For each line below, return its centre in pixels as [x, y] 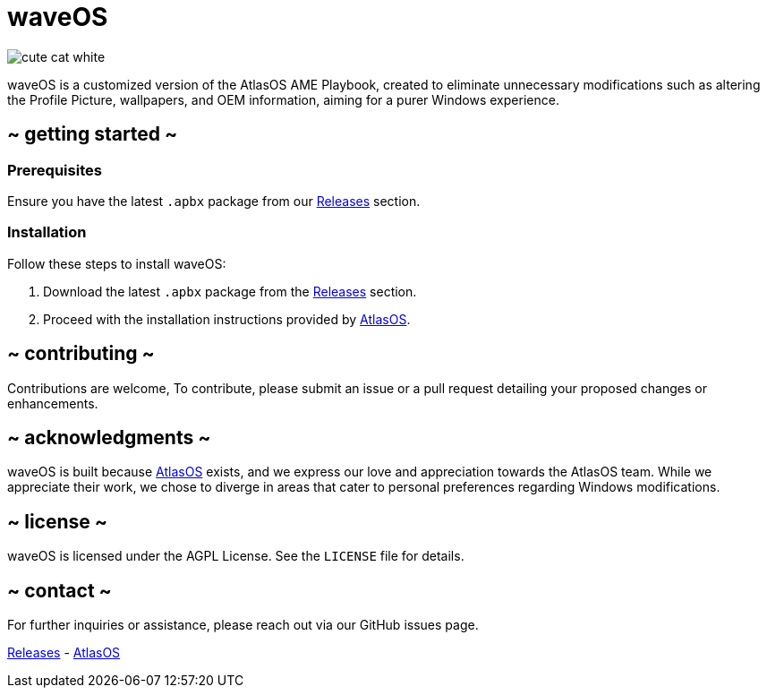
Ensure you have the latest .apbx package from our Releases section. [214, 201]
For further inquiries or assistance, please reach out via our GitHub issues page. [243, 625]
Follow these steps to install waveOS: [117, 263]
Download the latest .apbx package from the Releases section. [230, 291]
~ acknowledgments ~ [109, 437]
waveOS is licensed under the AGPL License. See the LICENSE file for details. [236, 556]
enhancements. [53, 403]
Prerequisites [55, 170]
